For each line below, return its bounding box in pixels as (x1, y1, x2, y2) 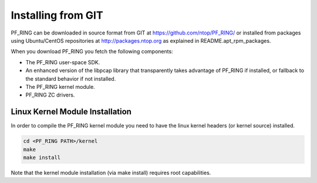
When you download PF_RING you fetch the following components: (11, 48, 173, 55)
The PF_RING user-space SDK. (25, 58, 100, 65)
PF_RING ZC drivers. (25, 91, 75, 99)
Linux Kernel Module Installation (11, 107, 132, 117)
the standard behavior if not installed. (25, 75, 116, 82)
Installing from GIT (11, 9, 103, 22)
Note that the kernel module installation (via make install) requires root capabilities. (11, 169, 211, 176)
